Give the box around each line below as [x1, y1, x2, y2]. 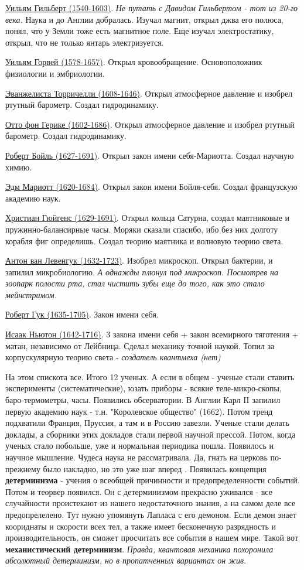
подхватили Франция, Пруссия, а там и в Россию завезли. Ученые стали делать [5, 417, 289, 429]
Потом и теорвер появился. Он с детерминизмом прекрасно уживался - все [5, 485, 272, 497]
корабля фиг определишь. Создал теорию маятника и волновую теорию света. [5, 234, 283, 247]
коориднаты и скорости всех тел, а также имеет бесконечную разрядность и [5, 520, 276, 532]
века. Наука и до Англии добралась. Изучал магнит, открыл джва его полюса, [5, 13, 283, 25]
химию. [5, 161, 32, 173]
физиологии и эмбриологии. [5, 67, 105, 79]
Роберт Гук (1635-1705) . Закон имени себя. [5, 308, 159, 320]
